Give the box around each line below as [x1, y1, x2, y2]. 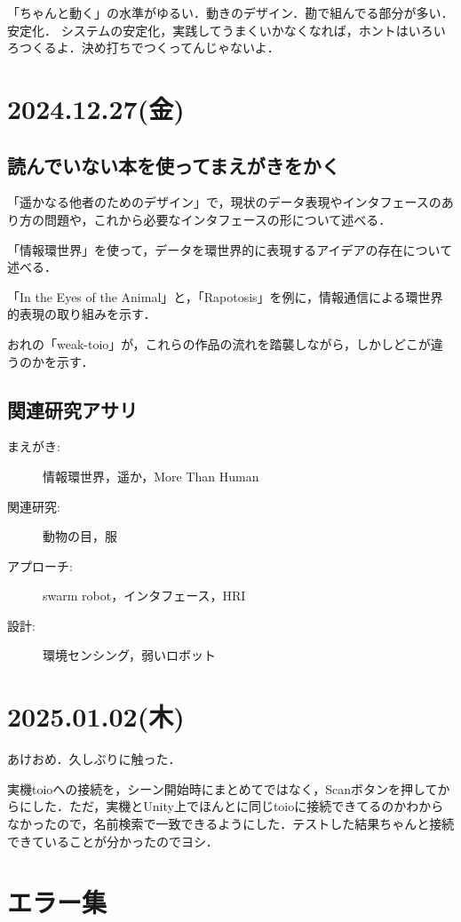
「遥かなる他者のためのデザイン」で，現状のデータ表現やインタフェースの [7, 193, 441, 211]
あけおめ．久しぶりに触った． [7, 750, 181, 768]
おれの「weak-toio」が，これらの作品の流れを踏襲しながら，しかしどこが [7, 334, 431, 353]
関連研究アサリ [7, 395, 138, 423]
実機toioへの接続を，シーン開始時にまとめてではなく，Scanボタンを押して [7, 779, 438, 798]
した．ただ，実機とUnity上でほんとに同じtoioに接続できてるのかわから [31, 797, 444, 815]
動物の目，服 [43, 527, 117, 545]
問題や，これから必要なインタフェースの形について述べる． [44, 210, 392, 228]
